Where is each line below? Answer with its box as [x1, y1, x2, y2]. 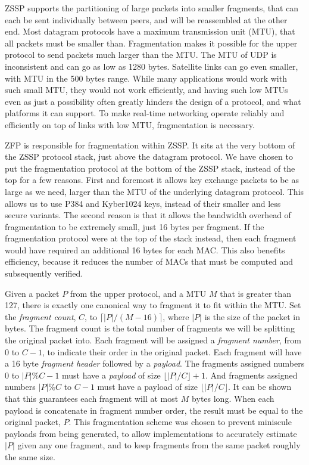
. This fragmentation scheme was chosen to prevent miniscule [68, 416, 292, 428]
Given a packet [5, 287, 60, 299]
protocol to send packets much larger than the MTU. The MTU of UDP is [5, 48, 277, 61]
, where [163, 310, 189, 323]
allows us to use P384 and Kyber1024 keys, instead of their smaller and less [5, 197, 281, 209]
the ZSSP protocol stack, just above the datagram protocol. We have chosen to [5, 150, 293, 163]
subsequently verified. [5, 267, 83, 280]
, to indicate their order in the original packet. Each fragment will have [42, 345, 302, 358]
